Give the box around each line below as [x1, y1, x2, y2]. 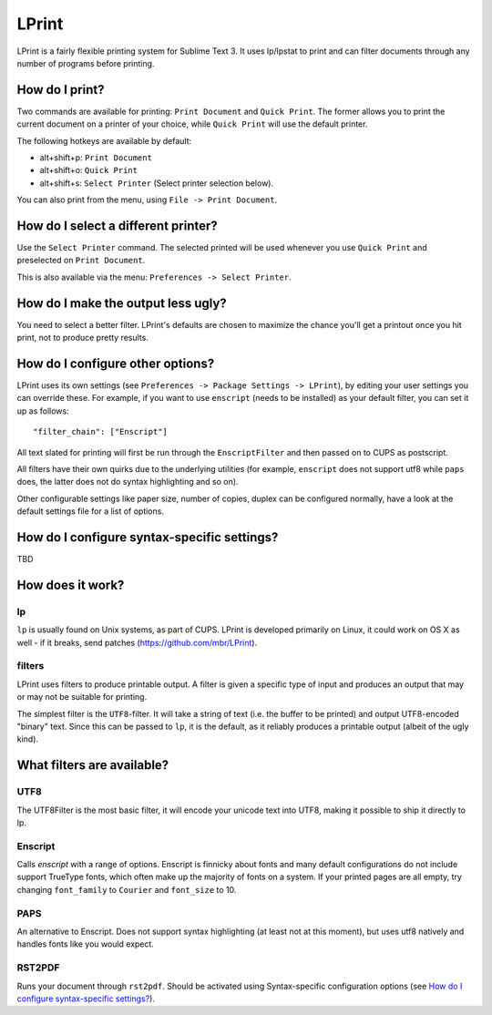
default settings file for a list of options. [16, 506, 164, 517]
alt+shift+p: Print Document [39, 152, 152, 163]
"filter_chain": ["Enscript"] [33, 426, 169, 437]
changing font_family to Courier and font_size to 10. [16, 884, 237, 895]
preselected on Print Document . [16, 255, 146, 266]
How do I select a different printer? [16, 219, 218, 233]
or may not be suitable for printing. [16, 692, 148, 702]
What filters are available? [16, 757, 169, 774]
